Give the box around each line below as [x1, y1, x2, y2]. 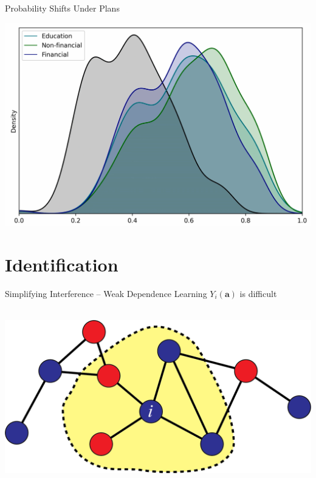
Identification [5, 251, 118, 276]
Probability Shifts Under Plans [5, 2, 120, 14]
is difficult [239, 287, 277, 299]
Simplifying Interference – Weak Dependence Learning [5, 287, 207, 299]
